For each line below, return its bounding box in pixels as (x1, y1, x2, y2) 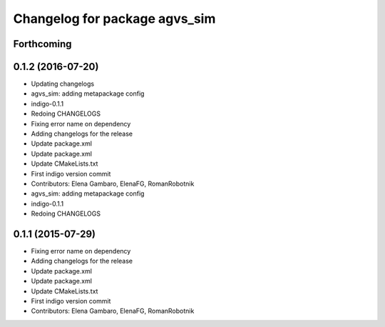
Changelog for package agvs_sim (13, 11, 216, 26)
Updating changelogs (31, 79, 95, 89)
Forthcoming (13, 38, 72, 50)
